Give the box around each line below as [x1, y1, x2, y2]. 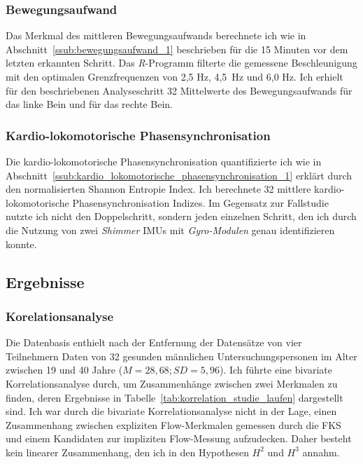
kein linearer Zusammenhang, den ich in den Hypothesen [6, 444, 249, 459]
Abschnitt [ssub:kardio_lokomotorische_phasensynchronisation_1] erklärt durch [6, 168, 353, 182]
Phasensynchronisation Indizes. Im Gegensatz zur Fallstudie [72, 195, 329, 210]
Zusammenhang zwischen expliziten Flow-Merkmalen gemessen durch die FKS [6, 417, 341, 432]
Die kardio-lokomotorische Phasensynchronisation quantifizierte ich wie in [6, 154, 322, 168]
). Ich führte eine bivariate [219, 362, 333, 377]
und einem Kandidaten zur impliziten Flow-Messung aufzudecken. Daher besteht [6, 431, 352, 446]
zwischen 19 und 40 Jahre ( [6, 362, 123, 377]
